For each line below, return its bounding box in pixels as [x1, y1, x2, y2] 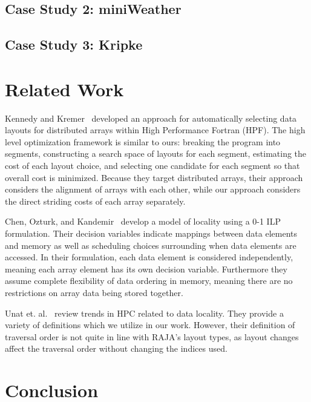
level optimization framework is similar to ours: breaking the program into [5, 135, 281, 148]
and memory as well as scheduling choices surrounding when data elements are [5, 239, 296, 251]
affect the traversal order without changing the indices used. [5, 342, 228, 355]
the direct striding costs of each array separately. [5, 194, 186, 207]
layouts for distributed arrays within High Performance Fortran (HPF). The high [5, 124, 306, 136]
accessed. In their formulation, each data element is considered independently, [5, 251, 293, 263]
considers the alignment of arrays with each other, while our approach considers [5, 183, 301, 196]
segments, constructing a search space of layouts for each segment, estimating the [5, 147, 307, 160]
